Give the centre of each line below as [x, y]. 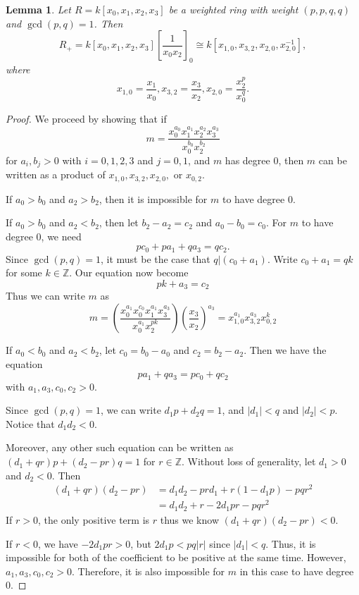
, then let [119, 222]
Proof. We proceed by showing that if [86, 118]
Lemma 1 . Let [38, 9]
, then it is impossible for [153, 198]
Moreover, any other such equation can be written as [120, 447]
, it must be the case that [155, 258]
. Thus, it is [291, 543]
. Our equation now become [129, 272]
